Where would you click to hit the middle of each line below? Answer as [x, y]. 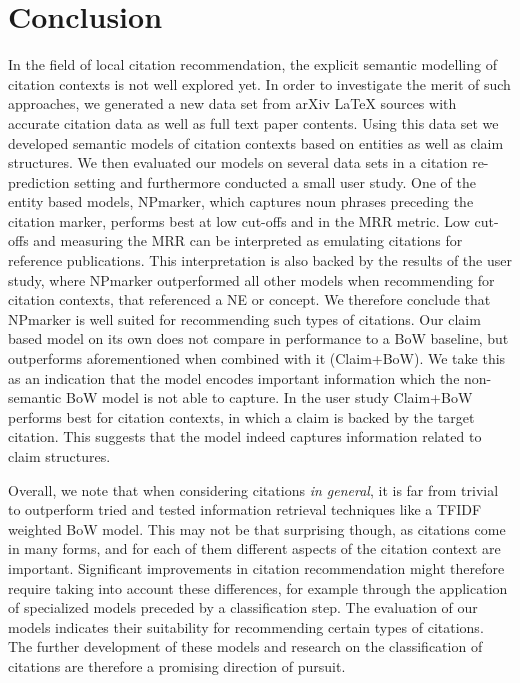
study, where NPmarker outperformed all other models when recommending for [251, 279]
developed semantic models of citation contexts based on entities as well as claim [256, 142]
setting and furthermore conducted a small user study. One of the [275, 181]
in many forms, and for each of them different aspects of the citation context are [254, 548]
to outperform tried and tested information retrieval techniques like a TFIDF [245, 509]
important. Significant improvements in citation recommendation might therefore [256, 567]
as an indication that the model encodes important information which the [234, 377]
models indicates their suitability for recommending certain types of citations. [246, 626]
